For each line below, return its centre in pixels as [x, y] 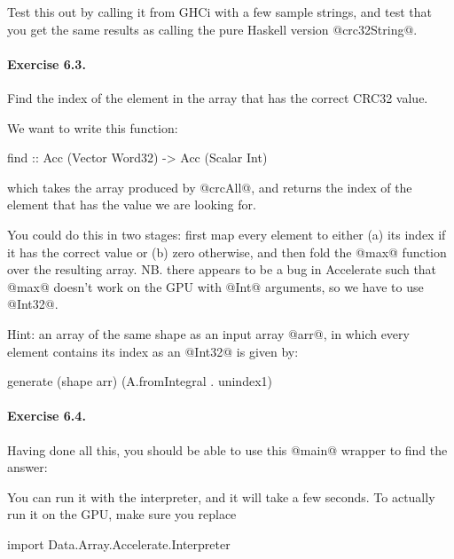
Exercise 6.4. [47, 416]
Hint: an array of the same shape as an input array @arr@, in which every [208, 333]
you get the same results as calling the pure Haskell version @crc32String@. [212, 29]
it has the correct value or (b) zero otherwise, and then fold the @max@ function [227, 252]
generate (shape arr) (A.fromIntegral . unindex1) [140, 381]
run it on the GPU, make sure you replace [122, 514]
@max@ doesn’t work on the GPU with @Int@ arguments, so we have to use [215, 286]
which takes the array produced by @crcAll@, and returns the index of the [210, 187]
